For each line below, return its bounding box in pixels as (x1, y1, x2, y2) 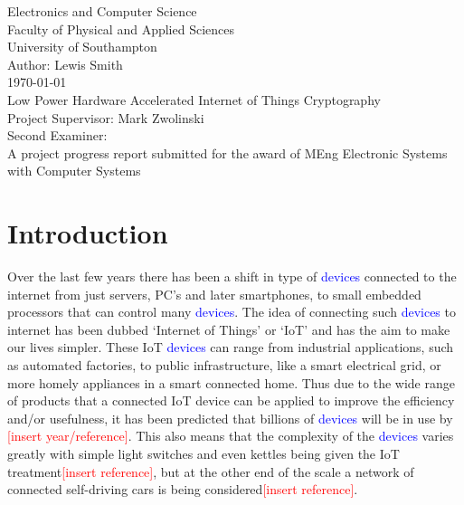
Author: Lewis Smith (7, 54, 123, 73)
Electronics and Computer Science (7, 2, 197, 20)
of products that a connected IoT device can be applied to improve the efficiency (7, 391, 455, 410)
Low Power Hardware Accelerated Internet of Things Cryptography (7, 90, 381, 109)
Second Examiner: (7, 126, 108, 145)
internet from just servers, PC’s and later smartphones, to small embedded (7, 284, 421, 303)
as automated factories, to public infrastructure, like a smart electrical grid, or (7, 356, 441, 375)
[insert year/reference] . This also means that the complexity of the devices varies (7, 426, 454, 445)
